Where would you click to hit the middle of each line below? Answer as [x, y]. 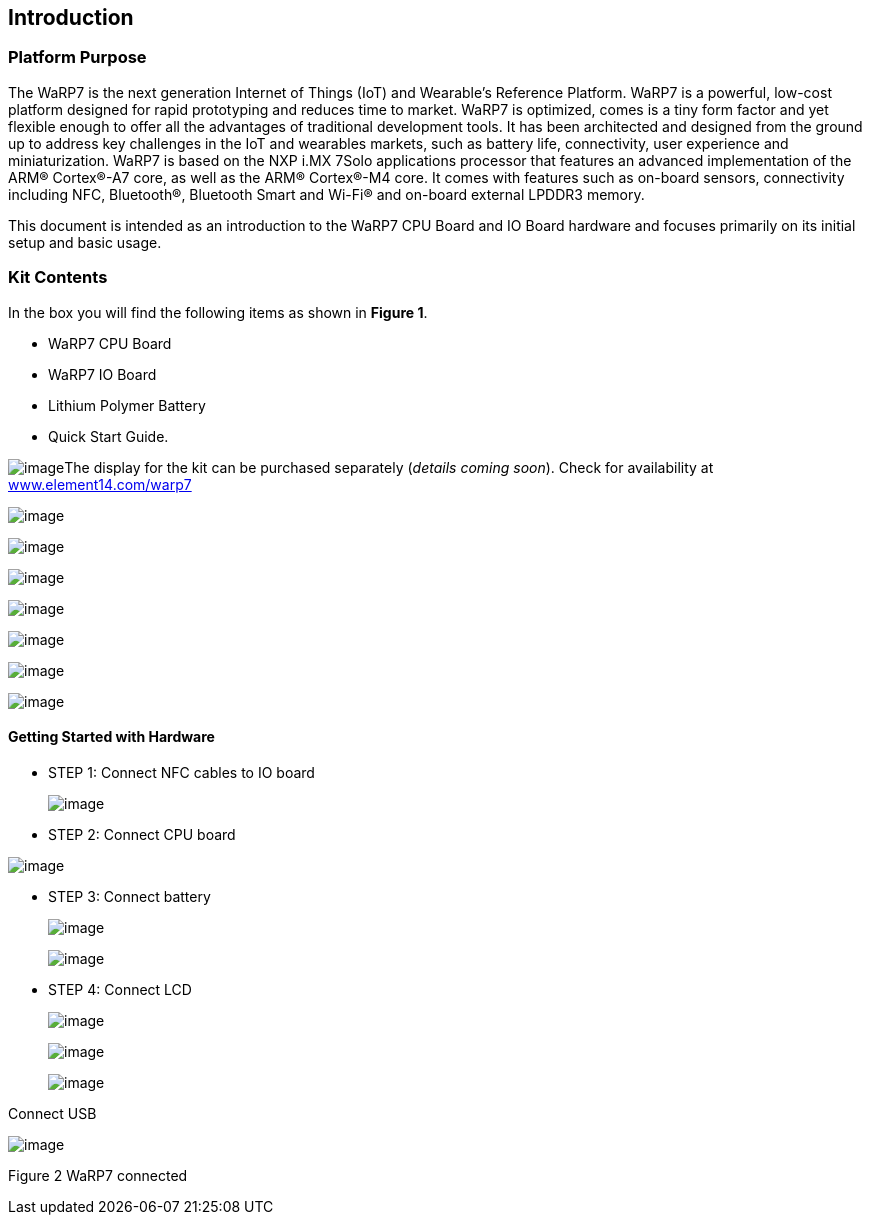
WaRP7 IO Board [102, 374]
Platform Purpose [77, 57]
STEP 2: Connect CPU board [142, 834]
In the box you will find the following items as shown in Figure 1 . [218, 312]
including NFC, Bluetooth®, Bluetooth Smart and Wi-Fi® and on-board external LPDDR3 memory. [326, 194]
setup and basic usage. [85, 242]
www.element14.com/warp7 [100, 484]
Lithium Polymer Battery [127, 405]
